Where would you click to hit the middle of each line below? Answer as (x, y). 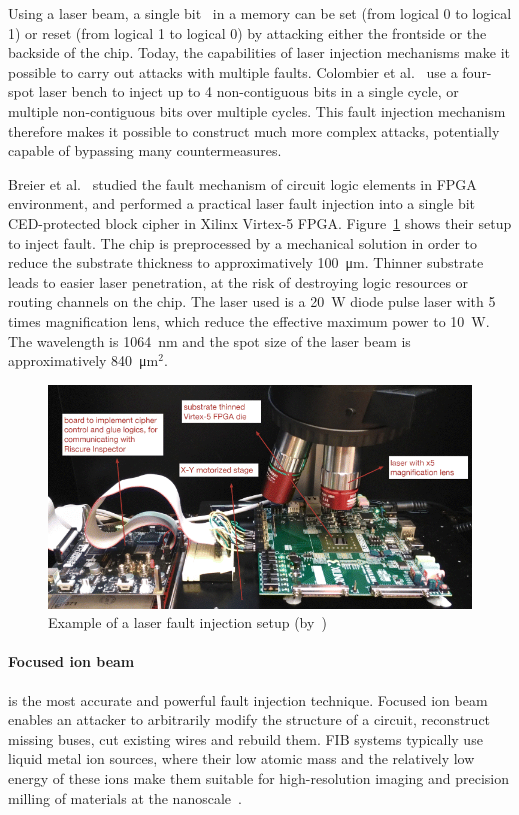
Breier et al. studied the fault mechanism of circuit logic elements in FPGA (242, 183)
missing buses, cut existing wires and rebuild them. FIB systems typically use (245, 738)
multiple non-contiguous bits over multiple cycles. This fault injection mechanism (257, 110)
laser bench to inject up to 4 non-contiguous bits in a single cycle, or (248, 91)
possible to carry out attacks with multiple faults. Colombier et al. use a (233, 71)
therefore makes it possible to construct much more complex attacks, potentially (254, 130)
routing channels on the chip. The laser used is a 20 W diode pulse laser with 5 (252, 301)
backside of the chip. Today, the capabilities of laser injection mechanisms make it (259, 52)
